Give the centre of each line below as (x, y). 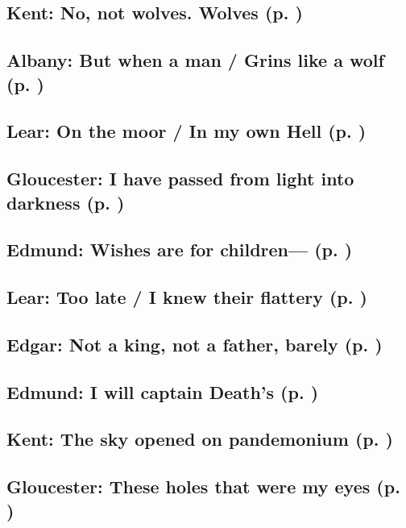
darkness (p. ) (66, 202)
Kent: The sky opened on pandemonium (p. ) (200, 439)
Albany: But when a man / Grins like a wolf (195, 60)
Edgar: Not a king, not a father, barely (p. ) (195, 344)
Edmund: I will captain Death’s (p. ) (163, 391)
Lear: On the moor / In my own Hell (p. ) (186, 131)
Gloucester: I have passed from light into (180, 179)
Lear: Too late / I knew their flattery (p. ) (187, 297)
